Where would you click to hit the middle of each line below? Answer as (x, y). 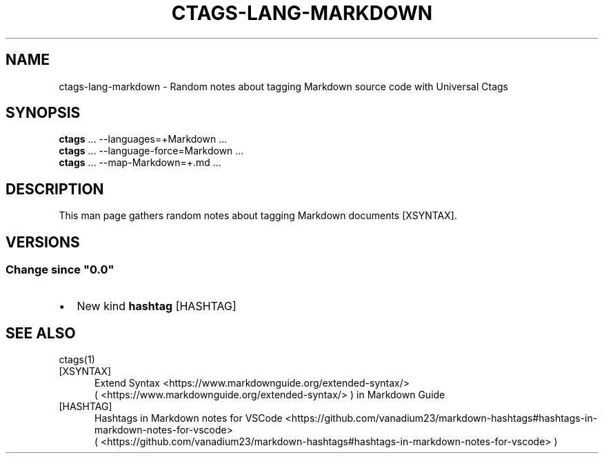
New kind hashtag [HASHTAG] (157, 306)
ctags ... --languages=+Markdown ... (143, 139)
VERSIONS (43, 242)
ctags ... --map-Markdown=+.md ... (140, 163)
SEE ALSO (41, 333)
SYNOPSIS (43, 113)
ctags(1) (77, 360)
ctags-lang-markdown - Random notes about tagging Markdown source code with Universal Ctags (283, 86)
